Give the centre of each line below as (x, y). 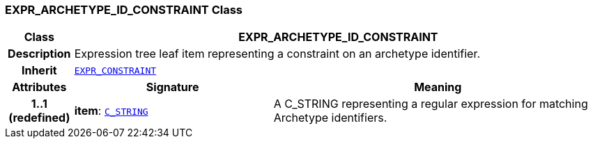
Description (39, 54)
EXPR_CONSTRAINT (115, 70)
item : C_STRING (111, 111)
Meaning (438, 87)
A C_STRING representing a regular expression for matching (431, 104)
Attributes (39, 87)
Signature (172, 87)
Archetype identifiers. (330, 118)
